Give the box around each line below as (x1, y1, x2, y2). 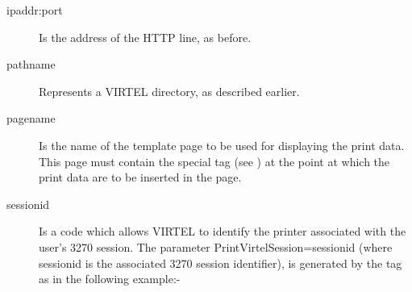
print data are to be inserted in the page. (39, 169, 242, 186)
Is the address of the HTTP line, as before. (39, 28, 252, 45)
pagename (6, 110, 56, 127)
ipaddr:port (6, 2, 63, 18)
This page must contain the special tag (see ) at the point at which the (39, 152, 390, 169)
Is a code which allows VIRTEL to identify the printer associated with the (39, 223, 406, 240)
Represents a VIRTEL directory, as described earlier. (39, 82, 300, 99)
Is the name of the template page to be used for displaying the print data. (39, 136, 405, 153)
